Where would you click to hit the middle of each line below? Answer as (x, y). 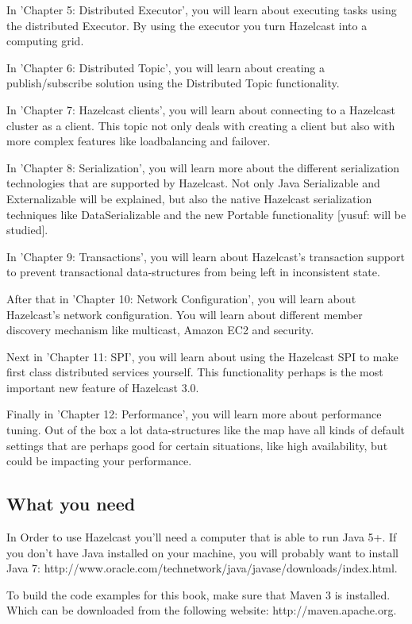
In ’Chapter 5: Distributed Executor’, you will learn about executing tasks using (202, 10)
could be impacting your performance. (99, 461)
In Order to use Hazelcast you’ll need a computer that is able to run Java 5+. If (202, 537)
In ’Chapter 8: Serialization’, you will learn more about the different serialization (203, 167)
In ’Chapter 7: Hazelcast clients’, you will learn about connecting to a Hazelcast (201, 109)
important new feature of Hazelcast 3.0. (103, 387)
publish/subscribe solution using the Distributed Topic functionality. (173, 83)
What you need (71, 504)
